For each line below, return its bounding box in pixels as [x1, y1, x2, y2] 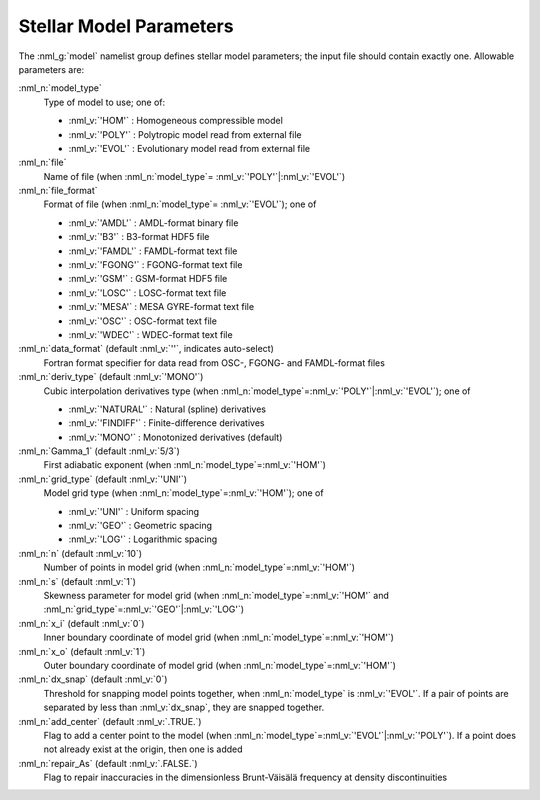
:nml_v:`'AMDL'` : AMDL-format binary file [68, 216, 239, 229]
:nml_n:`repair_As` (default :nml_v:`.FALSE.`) [18, 757, 199, 769]
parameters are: [18, 63, 85, 75]
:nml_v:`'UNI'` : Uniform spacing [68, 505, 200, 517]
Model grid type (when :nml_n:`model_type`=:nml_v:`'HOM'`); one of [43, 487, 324, 499]
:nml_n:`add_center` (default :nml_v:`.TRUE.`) [18, 715, 202, 727]
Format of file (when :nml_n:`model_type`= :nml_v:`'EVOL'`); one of [43, 198, 317, 210]
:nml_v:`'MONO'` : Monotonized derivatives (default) [68, 431, 283, 443]
